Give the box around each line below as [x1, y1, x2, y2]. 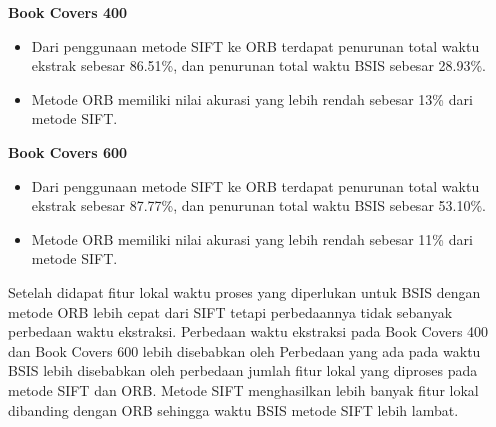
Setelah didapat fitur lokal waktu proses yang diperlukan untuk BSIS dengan [8, 281, 481, 302]
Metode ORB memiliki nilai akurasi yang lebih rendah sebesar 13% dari [31, 88, 473, 109]
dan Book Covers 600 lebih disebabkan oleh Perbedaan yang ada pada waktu [8, 340, 481, 361]
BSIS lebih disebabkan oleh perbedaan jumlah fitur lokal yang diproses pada [8, 360, 478, 381]
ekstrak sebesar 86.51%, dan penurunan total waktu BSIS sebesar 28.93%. [31, 55, 486, 76]
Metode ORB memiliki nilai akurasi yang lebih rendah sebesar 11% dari [31, 228, 473, 249]
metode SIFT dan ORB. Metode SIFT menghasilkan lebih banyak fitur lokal [8, 379, 479, 400]
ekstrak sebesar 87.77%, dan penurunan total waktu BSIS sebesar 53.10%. [31, 195, 486, 216]
